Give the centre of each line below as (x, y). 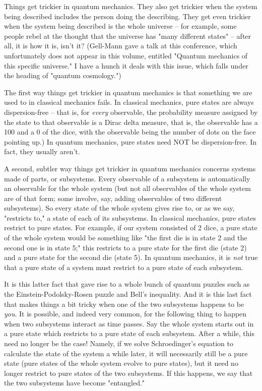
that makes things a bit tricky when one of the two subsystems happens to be (124, 304)
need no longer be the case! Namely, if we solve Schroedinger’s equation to (119, 343)
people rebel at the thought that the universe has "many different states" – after (128, 36)
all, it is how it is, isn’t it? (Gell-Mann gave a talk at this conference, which (121, 46)
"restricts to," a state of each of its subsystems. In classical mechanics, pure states (130, 217)
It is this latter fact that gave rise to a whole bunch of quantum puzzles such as (127, 284)
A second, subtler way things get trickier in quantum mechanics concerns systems (130, 168)
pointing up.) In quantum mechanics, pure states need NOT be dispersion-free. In (130, 141)
